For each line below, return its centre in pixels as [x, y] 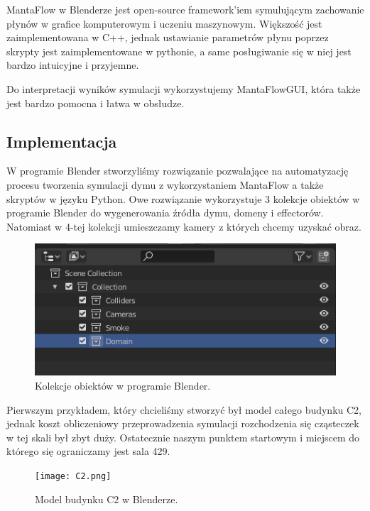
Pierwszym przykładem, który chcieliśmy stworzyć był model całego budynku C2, [184, 409]
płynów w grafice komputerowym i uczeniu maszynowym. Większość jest [164, 23]
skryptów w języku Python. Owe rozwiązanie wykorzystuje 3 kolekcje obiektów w [183, 198]
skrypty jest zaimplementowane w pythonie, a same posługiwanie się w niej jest [179, 51]
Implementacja [62, 141]
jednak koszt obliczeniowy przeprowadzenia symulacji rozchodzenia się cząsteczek [183, 423]
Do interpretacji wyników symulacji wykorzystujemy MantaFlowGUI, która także [184, 88]
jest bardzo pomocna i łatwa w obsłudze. [96, 103]
